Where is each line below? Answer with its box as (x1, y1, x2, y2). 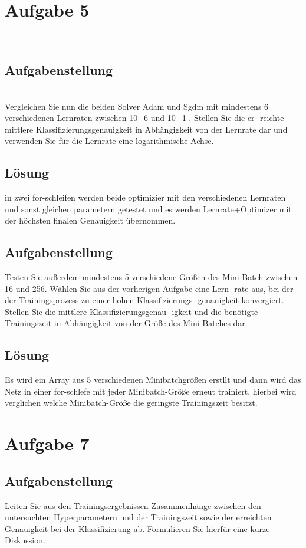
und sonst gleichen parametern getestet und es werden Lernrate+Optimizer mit (5, 202, 292, 215)
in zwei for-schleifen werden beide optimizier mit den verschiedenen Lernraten (5, 191, 286, 204)
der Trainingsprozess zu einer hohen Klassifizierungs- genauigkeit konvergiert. (5, 294, 284, 306)
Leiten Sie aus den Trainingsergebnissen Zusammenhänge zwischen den (5, 499, 261, 511)
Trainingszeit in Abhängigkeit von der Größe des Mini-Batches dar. (5, 317, 248, 329)
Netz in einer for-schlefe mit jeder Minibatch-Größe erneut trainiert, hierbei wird (5, 385, 297, 397)
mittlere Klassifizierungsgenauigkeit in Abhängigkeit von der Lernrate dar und (5, 123, 288, 135)
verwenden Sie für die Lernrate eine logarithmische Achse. (5, 134, 214, 147)
